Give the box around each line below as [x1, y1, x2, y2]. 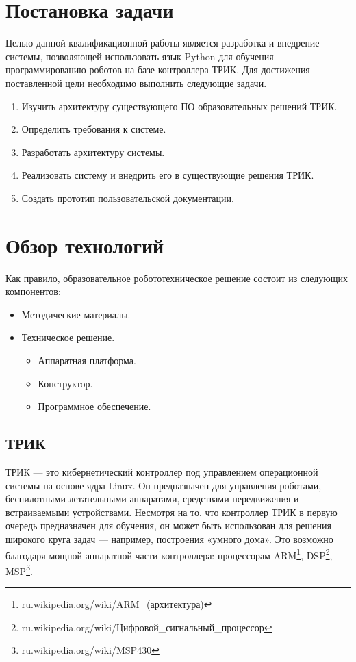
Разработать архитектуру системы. [21, 144, 165, 159]
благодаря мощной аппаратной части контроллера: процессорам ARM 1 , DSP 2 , [5, 546, 333, 562]
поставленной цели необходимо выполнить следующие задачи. [5, 75, 267, 90]
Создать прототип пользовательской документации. [21, 190, 234, 205]
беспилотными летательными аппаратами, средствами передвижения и [5, 492, 299, 506]
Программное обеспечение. [38, 399, 151, 413]
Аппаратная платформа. [38, 353, 136, 367]
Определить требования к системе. [21, 122, 166, 136]
